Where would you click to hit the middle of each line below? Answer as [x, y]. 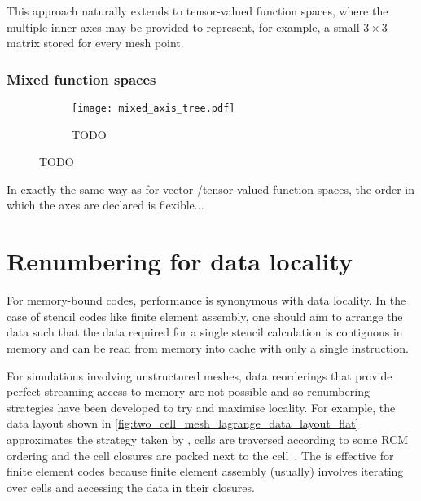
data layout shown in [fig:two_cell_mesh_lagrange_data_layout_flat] [183, 423]
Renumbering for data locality [180, 261]
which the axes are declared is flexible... [105, 205]
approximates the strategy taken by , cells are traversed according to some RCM [208, 439]
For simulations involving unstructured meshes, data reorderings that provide [200, 375]
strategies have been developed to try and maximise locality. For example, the [201, 407]
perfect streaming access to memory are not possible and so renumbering [188, 391]
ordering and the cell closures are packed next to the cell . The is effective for [200, 455]
